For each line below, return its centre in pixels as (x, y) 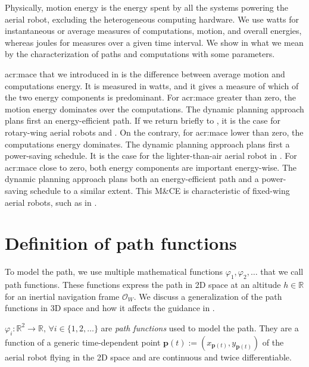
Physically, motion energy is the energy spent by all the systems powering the (146, 7)
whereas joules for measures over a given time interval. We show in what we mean (154, 42)
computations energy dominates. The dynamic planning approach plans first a (147, 144)
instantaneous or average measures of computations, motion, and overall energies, (153, 31)
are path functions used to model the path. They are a (200, 327)
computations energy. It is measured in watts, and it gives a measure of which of (152, 85)
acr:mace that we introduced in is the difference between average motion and (145, 73)
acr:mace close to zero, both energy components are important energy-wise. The (151, 167)
